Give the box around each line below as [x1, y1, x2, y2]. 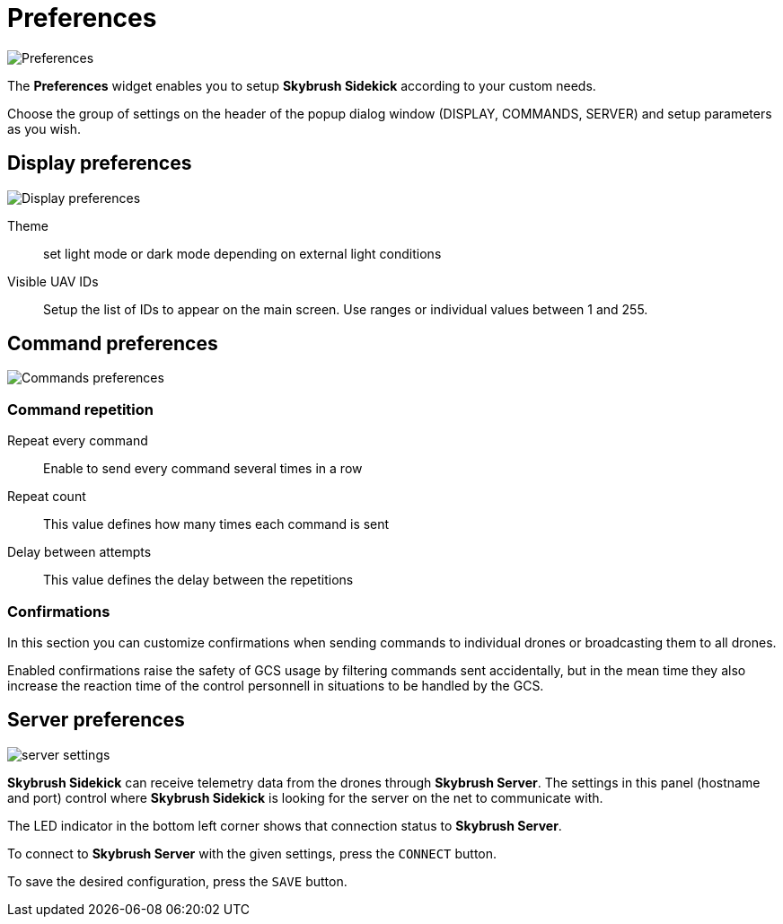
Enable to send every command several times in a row [43, 461, 363, 477]
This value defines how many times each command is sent [43, 516, 390, 532]
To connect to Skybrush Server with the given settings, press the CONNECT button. [7, 845, 497, 861]
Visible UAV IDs [7, 273, 99, 289]
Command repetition [7, 400, 154, 418]
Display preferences [7, 152, 192, 175]
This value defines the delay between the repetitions [43, 572, 354, 588]
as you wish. [7, 120, 81, 136]
